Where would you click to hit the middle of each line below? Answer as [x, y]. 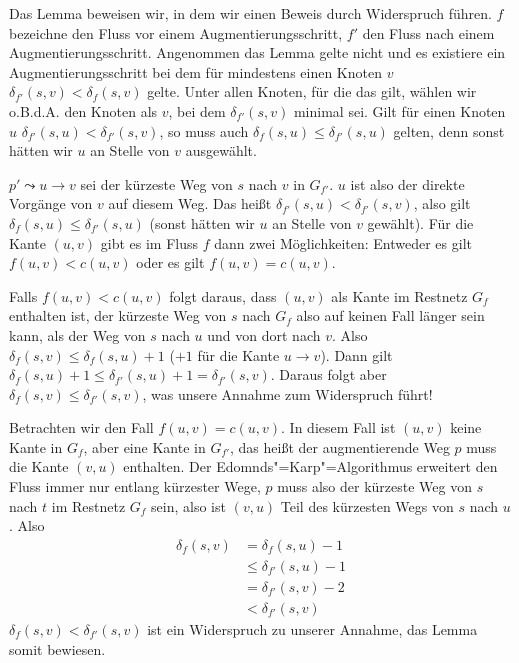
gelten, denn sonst [449, 130]
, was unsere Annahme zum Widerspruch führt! [287, 393]
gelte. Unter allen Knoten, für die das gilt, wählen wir [312, 91]
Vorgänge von [51, 203]
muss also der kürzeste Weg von [374, 486]
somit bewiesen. [57, 648]
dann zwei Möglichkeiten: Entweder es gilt [343, 242]
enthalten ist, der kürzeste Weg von [118, 315]
